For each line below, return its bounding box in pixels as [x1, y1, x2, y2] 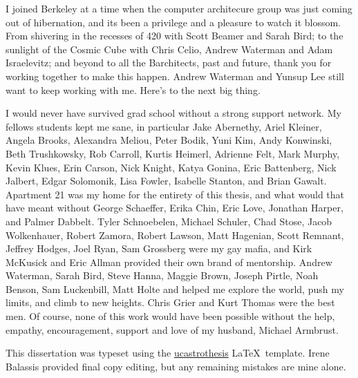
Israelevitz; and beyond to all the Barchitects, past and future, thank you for [6, 55, 332, 70]
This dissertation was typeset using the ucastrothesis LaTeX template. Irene [6, 346, 330, 360]
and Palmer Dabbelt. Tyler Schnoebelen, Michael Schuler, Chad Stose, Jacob [6, 214, 332, 228]
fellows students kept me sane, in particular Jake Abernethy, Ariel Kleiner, [6, 119, 322, 133]
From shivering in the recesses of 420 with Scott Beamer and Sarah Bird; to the [6, 28, 343, 43]
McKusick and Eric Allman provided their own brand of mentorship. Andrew [6, 254, 332, 269]
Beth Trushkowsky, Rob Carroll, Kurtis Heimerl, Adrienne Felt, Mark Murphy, [6, 146, 340, 160]
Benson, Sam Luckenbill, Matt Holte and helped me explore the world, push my [6, 281, 344, 296]
